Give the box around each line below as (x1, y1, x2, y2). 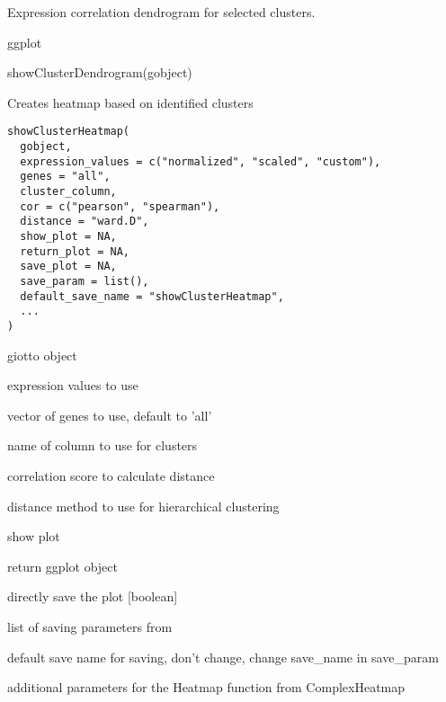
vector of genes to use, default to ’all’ (7, 405, 212, 424)
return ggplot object (7, 556, 118, 575)
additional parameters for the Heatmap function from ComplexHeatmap (7, 678, 406, 697)
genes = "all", (20, 170, 111, 183)
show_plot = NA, (20, 229, 117, 243)
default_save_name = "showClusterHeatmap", (20, 289, 284, 303)
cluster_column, (20, 185, 117, 198)
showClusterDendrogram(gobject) (7, 63, 192, 82)
